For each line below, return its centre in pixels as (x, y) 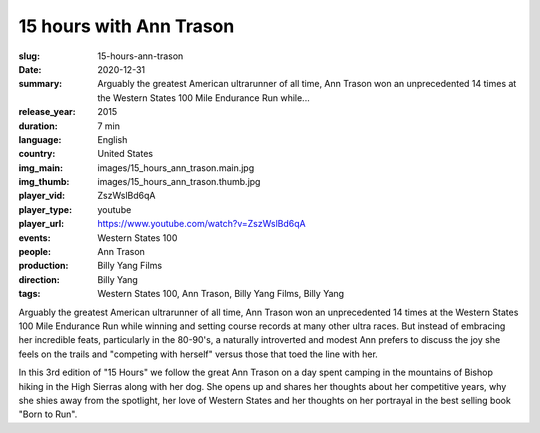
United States (125, 154)
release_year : (47, 112)
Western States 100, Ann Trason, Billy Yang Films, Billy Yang (221, 294)
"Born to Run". (48, 414)
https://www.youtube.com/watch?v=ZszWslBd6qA (201, 224)
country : (37, 154)
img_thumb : (44, 182)
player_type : (45, 209)
